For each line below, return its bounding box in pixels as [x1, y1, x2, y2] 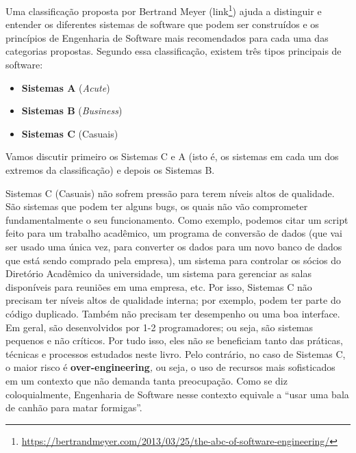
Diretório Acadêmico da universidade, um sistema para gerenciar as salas [5, 266, 311, 281]
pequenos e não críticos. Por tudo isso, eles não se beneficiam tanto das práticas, [5, 333, 343, 348]
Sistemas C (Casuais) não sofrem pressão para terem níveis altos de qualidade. [5, 185, 335, 200]
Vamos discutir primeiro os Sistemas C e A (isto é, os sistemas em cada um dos [5, 149, 339, 164]
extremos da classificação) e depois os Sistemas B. [5, 163, 215, 177]
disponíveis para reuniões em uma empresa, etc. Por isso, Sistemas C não [5, 279, 312, 294]
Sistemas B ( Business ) [21, 103, 123, 118]
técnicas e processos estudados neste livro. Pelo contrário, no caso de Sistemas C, [5, 346, 346, 361]
